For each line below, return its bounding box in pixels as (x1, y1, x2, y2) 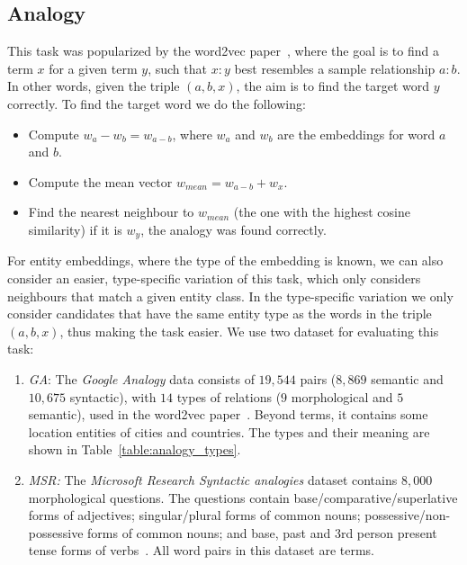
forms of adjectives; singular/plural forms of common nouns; (28, 506, 361, 525)
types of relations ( (176, 387, 282, 406)
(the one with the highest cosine (233, 202, 410, 221)
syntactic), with (69, 387, 157, 406)
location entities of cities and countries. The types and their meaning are (28, 422, 430, 441)
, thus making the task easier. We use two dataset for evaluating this (59, 321, 439, 340)
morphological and (291, 387, 393, 406)
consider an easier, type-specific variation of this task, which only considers (7, 269, 421, 287)
